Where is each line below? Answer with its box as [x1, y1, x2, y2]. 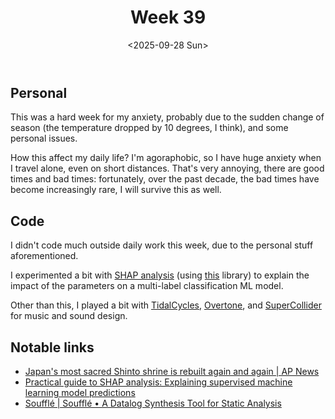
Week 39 [129, 6, 207, 29]
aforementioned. [10, 250, 79, 262]
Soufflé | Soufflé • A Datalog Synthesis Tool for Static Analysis [24, 397, 282, 409]
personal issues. [10, 132, 78, 145]
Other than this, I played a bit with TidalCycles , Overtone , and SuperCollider [10, 299, 322, 311]
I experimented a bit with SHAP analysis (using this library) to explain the [10, 269, 310, 281]
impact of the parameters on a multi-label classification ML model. [10, 280, 284, 292]
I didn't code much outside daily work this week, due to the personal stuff [10, 239, 314, 251]
